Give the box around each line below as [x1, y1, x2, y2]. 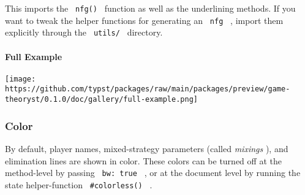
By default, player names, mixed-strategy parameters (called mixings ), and [5, 142, 288, 155]
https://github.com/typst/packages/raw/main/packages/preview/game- [5, 85, 290, 94]
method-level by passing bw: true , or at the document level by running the [5, 166, 301, 179]
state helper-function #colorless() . [5, 178, 152, 191]
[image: [5, 74, 36, 83]
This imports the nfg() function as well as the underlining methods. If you [5, 2, 296, 14]
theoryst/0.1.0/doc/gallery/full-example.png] [5, 95, 198, 104]
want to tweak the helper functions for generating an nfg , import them [5, 13, 284, 26]
